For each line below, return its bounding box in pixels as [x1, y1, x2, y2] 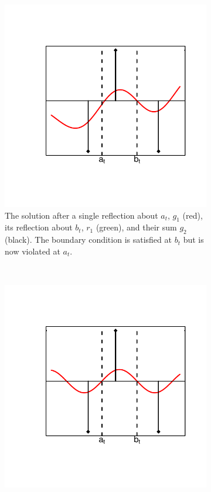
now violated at [5, 245, 60, 257]
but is [183, 233, 204, 246]
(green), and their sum [96, 221, 177, 233]
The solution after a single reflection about [5, 209, 158, 221]
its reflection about [5, 221, 73, 233]
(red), [182, 209, 203, 221]
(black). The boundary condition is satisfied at [5, 233, 172, 246]
